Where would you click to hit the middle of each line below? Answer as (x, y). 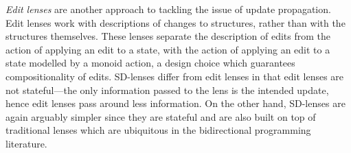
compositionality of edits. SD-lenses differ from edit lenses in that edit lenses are (175, 76)
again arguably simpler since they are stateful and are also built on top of (161, 116)
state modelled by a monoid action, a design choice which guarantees (150, 63)
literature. (26, 143)
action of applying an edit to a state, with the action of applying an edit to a (168, 49)
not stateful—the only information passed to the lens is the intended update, (167, 90)
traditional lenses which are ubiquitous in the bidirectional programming (158, 130)
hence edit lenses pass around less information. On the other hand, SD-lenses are (175, 103)
